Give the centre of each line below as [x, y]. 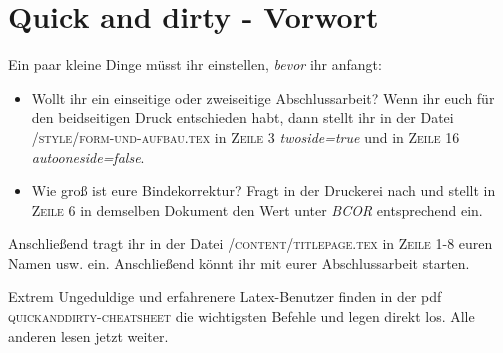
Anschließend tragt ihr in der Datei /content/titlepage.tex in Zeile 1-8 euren [250, 243]
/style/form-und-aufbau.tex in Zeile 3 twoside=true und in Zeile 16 [245, 136]
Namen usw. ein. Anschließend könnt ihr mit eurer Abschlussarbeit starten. [239, 262]
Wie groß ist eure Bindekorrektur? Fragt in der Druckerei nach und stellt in [263, 190]
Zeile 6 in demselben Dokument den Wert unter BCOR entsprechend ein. [257, 209]
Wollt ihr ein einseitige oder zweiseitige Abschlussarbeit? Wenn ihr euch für [263, 97]
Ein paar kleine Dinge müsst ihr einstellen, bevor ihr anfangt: [195, 64]
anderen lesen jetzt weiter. [88, 335]
